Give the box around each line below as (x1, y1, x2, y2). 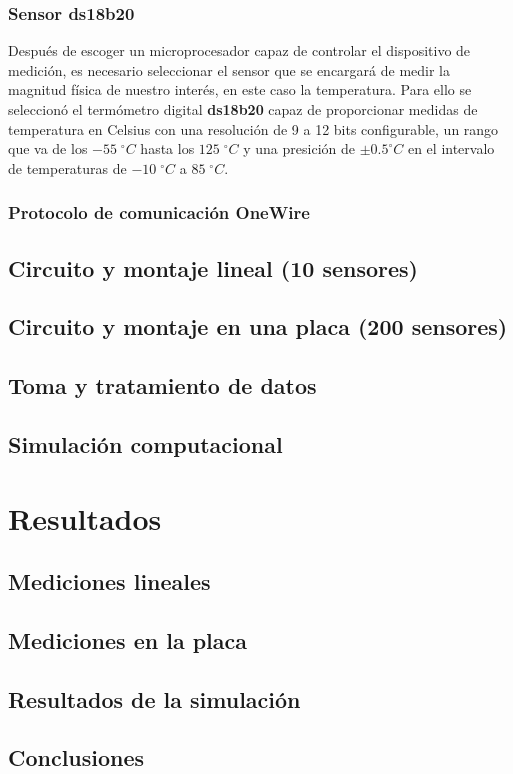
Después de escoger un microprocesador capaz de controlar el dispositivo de (8, 40, 471, 61)
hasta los (140, 138, 195, 159)
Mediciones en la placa (8, 624, 248, 655)
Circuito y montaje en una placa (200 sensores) (8, 311, 508, 342)
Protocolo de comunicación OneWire (8, 200, 310, 225)
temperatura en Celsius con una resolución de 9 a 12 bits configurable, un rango (8, 118, 499, 139)
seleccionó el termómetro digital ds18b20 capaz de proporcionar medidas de (8, 99, 478, 119)
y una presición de (243, 138, 355, 159)
